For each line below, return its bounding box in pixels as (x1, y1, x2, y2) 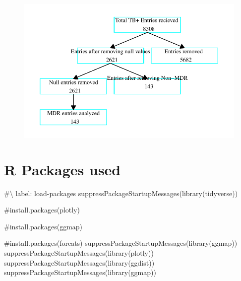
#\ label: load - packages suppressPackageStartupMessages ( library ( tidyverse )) (4, 188, 238, 198)
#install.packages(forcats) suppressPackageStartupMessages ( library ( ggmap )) (4, 238, 238, 248)
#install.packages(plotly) (4, 205, 80, 215)
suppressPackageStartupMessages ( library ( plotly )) (4, 247, 154, 258)
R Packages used (4, 159, 121, 179)
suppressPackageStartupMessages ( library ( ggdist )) (4, 257, 155, 268)
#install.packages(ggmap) (4, 221, 83, 231)
